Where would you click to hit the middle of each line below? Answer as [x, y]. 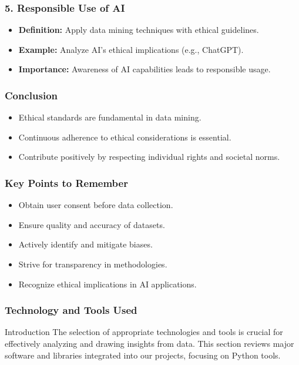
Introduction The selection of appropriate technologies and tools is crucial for [144, 332]
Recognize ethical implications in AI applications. [107, 284]
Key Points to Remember [66, 182]
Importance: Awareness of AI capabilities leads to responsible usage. [145, 69]
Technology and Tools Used [71, 310]
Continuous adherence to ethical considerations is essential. [125, 137]
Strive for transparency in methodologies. [93, 264]
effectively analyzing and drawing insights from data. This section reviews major [149, 343]
